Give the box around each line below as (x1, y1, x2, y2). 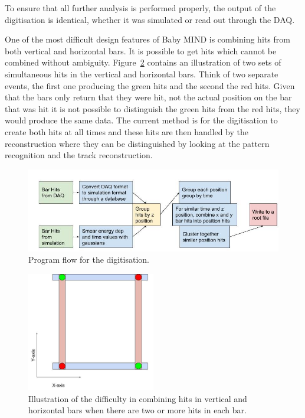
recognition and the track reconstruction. (5, 149, 153, 161)
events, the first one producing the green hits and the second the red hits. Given (5, 79, 295, 92)
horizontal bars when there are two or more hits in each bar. (28, 404, 247, 416)
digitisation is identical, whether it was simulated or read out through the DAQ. (5, 13, 295, 25)
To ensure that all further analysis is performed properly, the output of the (5, 2, 276, 14)
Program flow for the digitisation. (28, 253, 149, 266)
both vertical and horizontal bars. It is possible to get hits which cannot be (5, 44, 277, 57)
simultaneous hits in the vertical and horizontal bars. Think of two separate (5, 67, 278, 80)
